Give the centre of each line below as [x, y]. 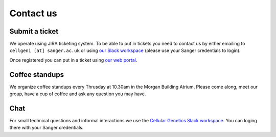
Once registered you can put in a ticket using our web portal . [73, 60]
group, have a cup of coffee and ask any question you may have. [78, 94]
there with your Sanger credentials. [47, 128]
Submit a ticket [34, 31]
